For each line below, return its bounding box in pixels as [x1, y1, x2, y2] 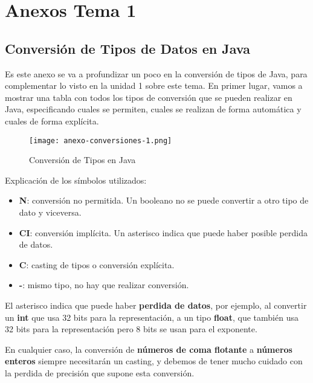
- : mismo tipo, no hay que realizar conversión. [19, 278, 189, 291]
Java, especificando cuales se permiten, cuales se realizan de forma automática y [5, 103, 302, 115]
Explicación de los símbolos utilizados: [5, 173, 147, 186]
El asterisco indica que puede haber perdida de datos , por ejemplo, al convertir [5, 298, 307, 311]
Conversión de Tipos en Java [29, 153, 136, 166]
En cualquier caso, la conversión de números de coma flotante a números [5, 343, 292, 355]
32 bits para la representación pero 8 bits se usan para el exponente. [5, 323, 257, 335]
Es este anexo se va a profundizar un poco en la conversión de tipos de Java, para [5, 67, 308, 80]
